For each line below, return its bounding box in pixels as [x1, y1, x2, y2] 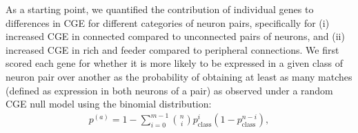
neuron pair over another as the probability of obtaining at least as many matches [6, 69, 352, 83]
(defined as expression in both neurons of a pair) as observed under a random [6, 83, 333, 97]
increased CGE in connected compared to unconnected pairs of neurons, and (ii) [6, 29, 345, 43]
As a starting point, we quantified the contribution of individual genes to [6, 2, 314, 16]
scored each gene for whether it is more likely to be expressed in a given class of [6, 56, 344, 70]
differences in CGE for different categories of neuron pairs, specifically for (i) [6, 15, 330, 30]
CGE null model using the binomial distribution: [6, 96, 212, 111]
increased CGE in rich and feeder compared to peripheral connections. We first [6, 42, 339, 57]
